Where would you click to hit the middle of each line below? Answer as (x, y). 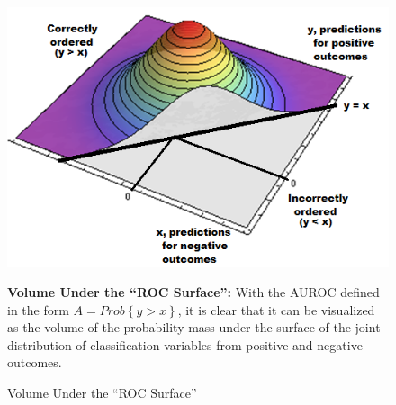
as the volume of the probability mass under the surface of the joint (194, 327)
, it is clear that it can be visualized (276, 309)
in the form (38, 309)
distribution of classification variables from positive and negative (185, 344)
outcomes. (35, 362)
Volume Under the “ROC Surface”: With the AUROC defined (193, 292)
